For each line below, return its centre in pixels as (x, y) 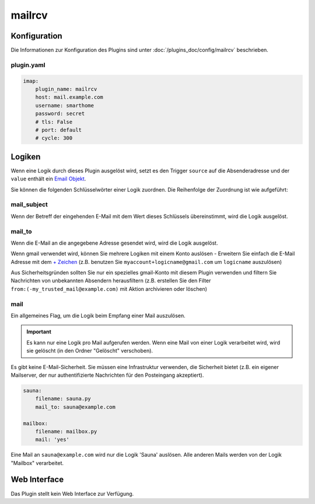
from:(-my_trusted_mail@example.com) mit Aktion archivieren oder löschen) (109, 289)
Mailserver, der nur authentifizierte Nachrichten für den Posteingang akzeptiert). (107, 375)
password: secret (60, 114)
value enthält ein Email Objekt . (48, 179)
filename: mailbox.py (66, 431)
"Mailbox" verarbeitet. (37, 463)
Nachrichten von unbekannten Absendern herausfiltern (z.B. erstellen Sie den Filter (111, 281)
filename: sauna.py (63, 399)
